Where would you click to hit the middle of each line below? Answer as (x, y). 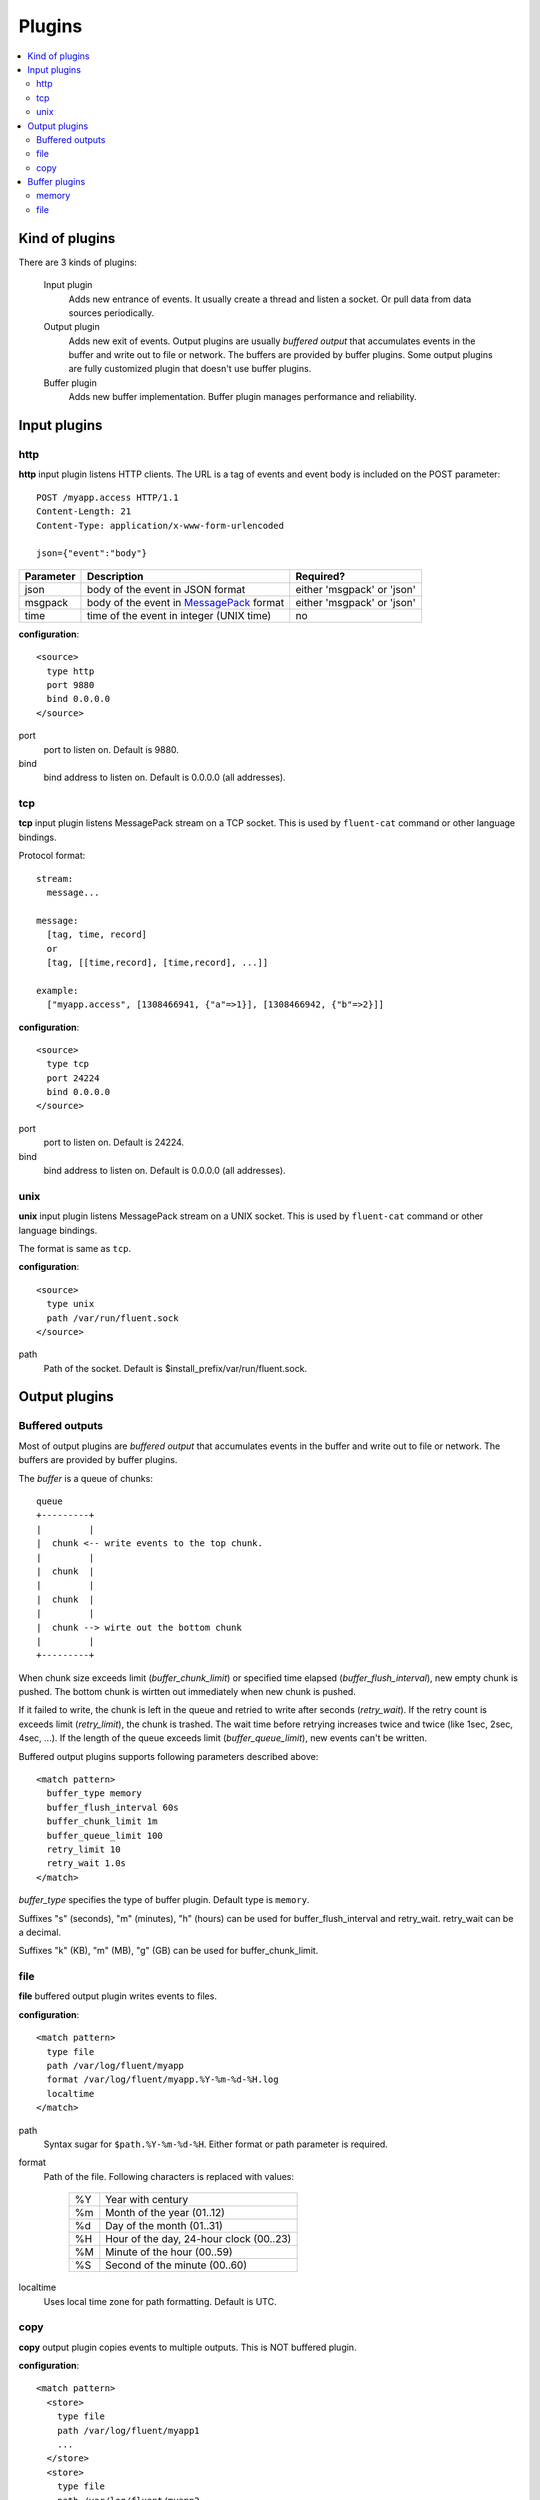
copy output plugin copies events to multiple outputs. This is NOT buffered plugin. (187, 2347)
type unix (70, 1304)
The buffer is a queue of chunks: (86, 1478)
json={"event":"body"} (92, 553)
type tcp (68, 1064)
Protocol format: (52, 856)
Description (115, 576)
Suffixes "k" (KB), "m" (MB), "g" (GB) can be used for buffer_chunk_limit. (168, 1951)
